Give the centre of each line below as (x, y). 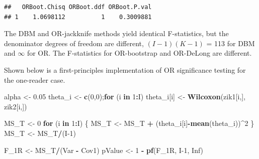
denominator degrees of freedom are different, (74, 43)
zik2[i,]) (16, 106)
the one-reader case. (35, 79)
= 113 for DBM (231, 43)
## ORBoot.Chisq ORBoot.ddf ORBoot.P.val (78, 7)
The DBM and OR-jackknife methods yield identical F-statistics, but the (116, 33)
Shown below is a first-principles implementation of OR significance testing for (125, 69)
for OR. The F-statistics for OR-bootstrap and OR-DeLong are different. (139, 53)
